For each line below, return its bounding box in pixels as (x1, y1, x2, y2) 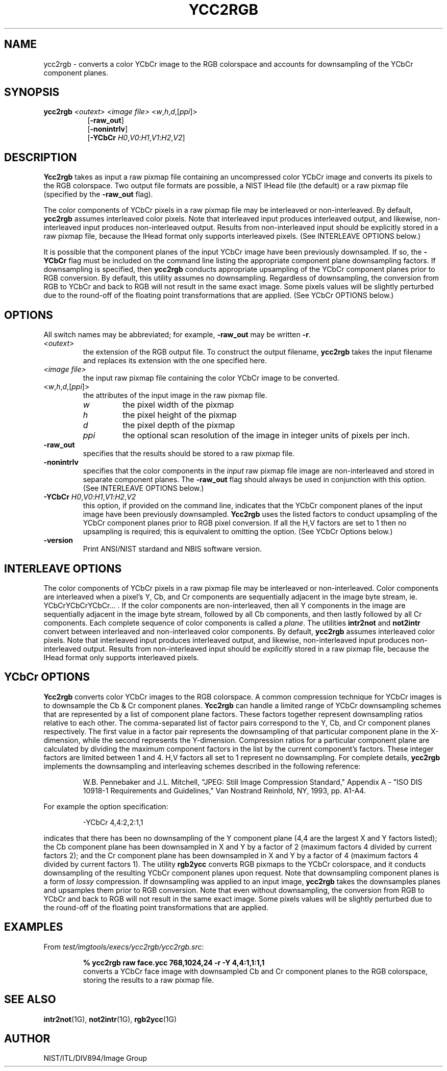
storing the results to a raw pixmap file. (83, 975, 214, 984)
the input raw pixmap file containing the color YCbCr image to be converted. (83, 373, 339, 383)
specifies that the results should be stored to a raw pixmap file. (83, 449, 295, 458)
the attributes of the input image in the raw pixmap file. (83, 391, 267, 400)
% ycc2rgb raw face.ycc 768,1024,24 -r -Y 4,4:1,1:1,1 (83, 958, 265, 967)
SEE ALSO (4, 993, 56, 1006)
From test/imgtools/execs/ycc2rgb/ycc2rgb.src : (43, 942, 204, 951)
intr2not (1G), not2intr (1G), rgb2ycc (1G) (43, 1014, 177, 1024)
